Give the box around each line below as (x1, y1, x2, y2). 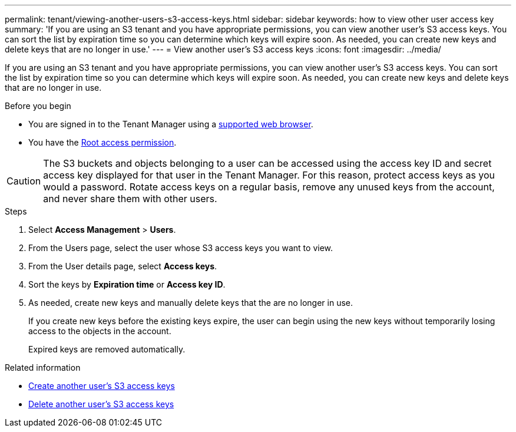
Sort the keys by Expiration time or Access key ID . (28, 279, 226, 289)
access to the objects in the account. (28, 326, 171, 336)
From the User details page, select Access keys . (28, 261, 217, 271)
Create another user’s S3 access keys (28, 381, 175, 391)
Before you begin (5, 101, 71, 111)
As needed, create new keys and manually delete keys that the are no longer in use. (28, 298, 353, 308)
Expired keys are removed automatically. (28, 344, 186, 354)
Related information (5, 362, 81, 372)
